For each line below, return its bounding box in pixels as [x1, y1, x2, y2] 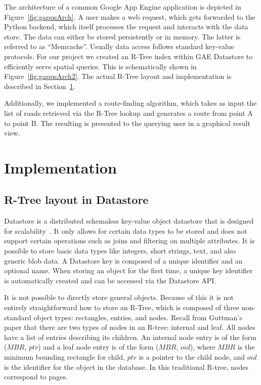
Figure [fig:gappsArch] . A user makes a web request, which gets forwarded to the [4, 11, 255, 22]
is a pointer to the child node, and [139, 352, 245, 362]
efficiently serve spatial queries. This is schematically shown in [4, 61, 197, 71]
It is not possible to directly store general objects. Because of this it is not [4, 292, 234, 303]
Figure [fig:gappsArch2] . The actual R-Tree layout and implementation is [4, 71, 232, 81]
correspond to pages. [4, 371, 68, 382]
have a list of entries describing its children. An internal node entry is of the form [4, 331, 256, 342]
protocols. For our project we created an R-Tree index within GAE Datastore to [4, 51, 253, 61]
